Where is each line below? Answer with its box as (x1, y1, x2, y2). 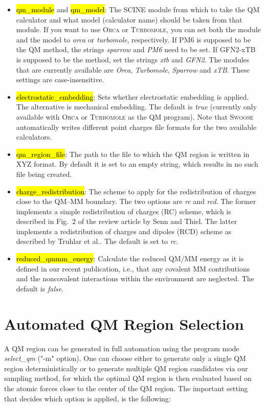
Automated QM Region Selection (4, 313, 244, 334)
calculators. (16, 131, 52, 142)
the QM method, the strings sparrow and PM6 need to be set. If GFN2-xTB (16, 44, 256, 55)
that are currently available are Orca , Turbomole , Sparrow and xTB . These (16, 64, 250, 75)
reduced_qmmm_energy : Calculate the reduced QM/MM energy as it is (16, 253, 244, 264)
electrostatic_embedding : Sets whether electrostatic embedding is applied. (16, 91, 249, 102)
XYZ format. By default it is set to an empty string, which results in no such (16, 159, 258, 169)
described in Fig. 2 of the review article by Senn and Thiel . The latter (16, 216, 237, 227)
